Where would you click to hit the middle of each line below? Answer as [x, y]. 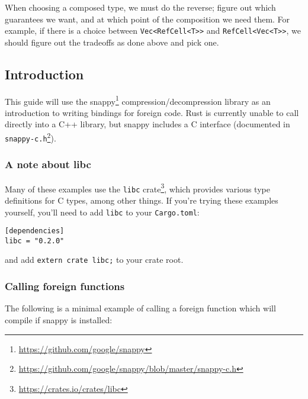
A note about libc [48, 164]
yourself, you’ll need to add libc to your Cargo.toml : [102, 212]
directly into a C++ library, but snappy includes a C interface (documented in [147, 124]
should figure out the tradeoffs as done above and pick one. [112, 42]
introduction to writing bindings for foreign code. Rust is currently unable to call [152, 112]
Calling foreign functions [65, 286]
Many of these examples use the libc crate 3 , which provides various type [137, 188]
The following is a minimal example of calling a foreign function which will [140, 308]
